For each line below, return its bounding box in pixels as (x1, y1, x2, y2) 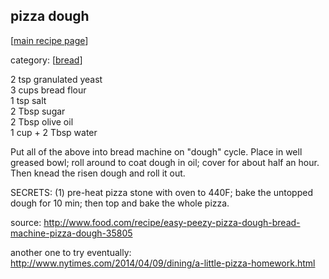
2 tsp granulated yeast (10, 73, 103, 85)
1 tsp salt (10, 94, 47, 106)
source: (10, 216, 42, 228)
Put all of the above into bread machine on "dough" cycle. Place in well (10, 145, 303, 158)
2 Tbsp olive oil (10, 115, 74, 128)
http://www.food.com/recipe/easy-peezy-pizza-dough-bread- (43, 216, 301, 228)
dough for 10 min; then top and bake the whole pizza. (10, 197, 230, 209)
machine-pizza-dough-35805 (10, 227, 133, 239)
